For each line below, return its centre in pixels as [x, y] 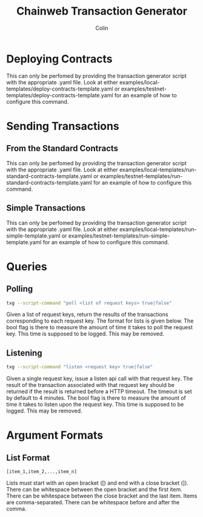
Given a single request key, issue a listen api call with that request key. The [100, 378]
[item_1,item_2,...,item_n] [42, 472]
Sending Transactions [63, 126]
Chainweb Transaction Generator [102, 11]
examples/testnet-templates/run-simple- [119, 236]
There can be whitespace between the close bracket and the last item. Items [102, 496]
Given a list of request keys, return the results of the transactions [87, 315]
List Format [28, 458]
